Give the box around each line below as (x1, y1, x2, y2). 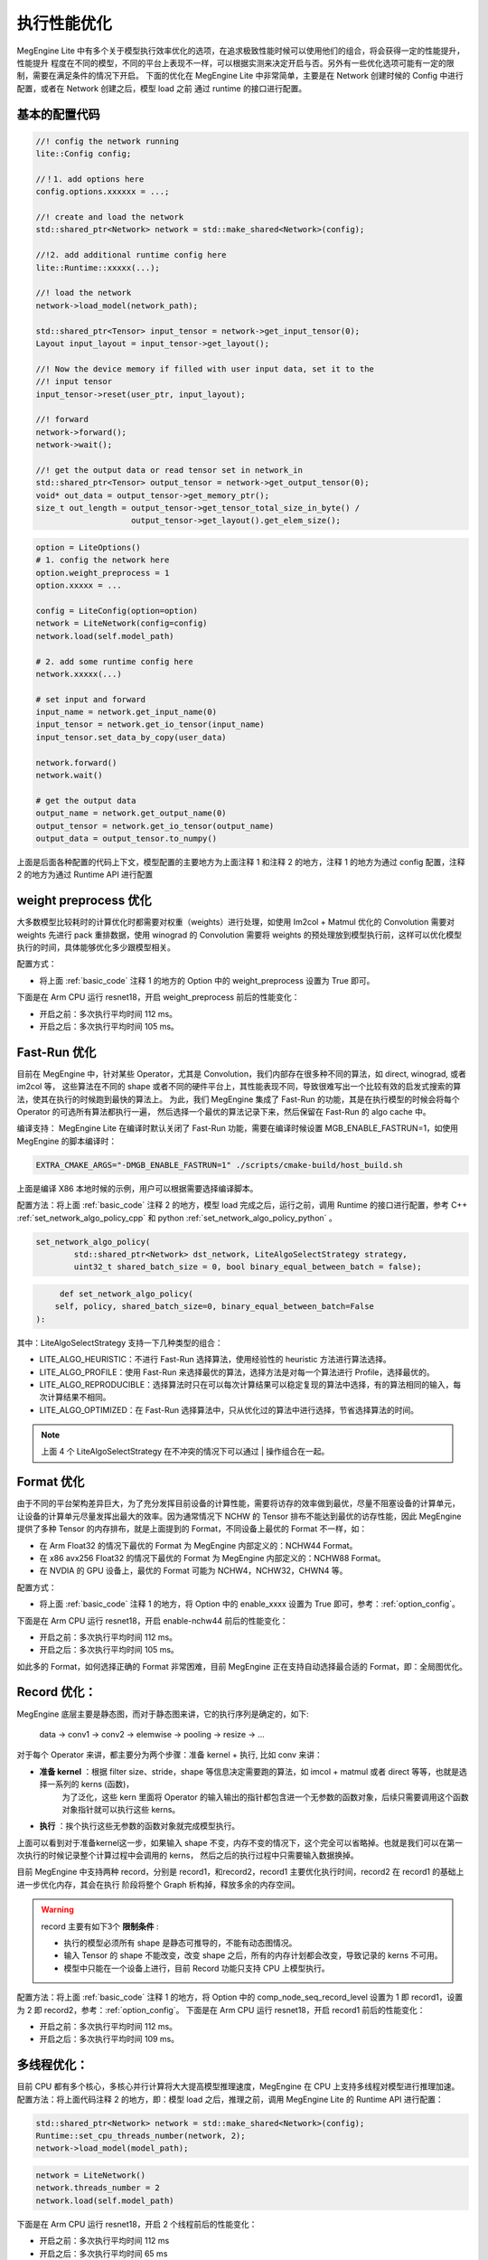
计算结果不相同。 (46, 1392, 111, 1403)
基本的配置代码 (16, 107, 100, 122)
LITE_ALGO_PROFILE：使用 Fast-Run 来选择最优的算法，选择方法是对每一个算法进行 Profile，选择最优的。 (39, 1366, 435, 1378)
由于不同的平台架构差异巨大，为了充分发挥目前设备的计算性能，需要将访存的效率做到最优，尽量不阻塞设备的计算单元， (16, 1498, 460, 1509)
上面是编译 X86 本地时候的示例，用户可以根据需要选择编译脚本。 (16, 1182, 258, 1193)
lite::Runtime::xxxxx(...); (35, 262, 160, 273)
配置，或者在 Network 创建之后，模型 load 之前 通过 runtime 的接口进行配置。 (16, 82, 307, 94)
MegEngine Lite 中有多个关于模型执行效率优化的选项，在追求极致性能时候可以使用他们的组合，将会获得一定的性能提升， (16, 45, 465, 56)
